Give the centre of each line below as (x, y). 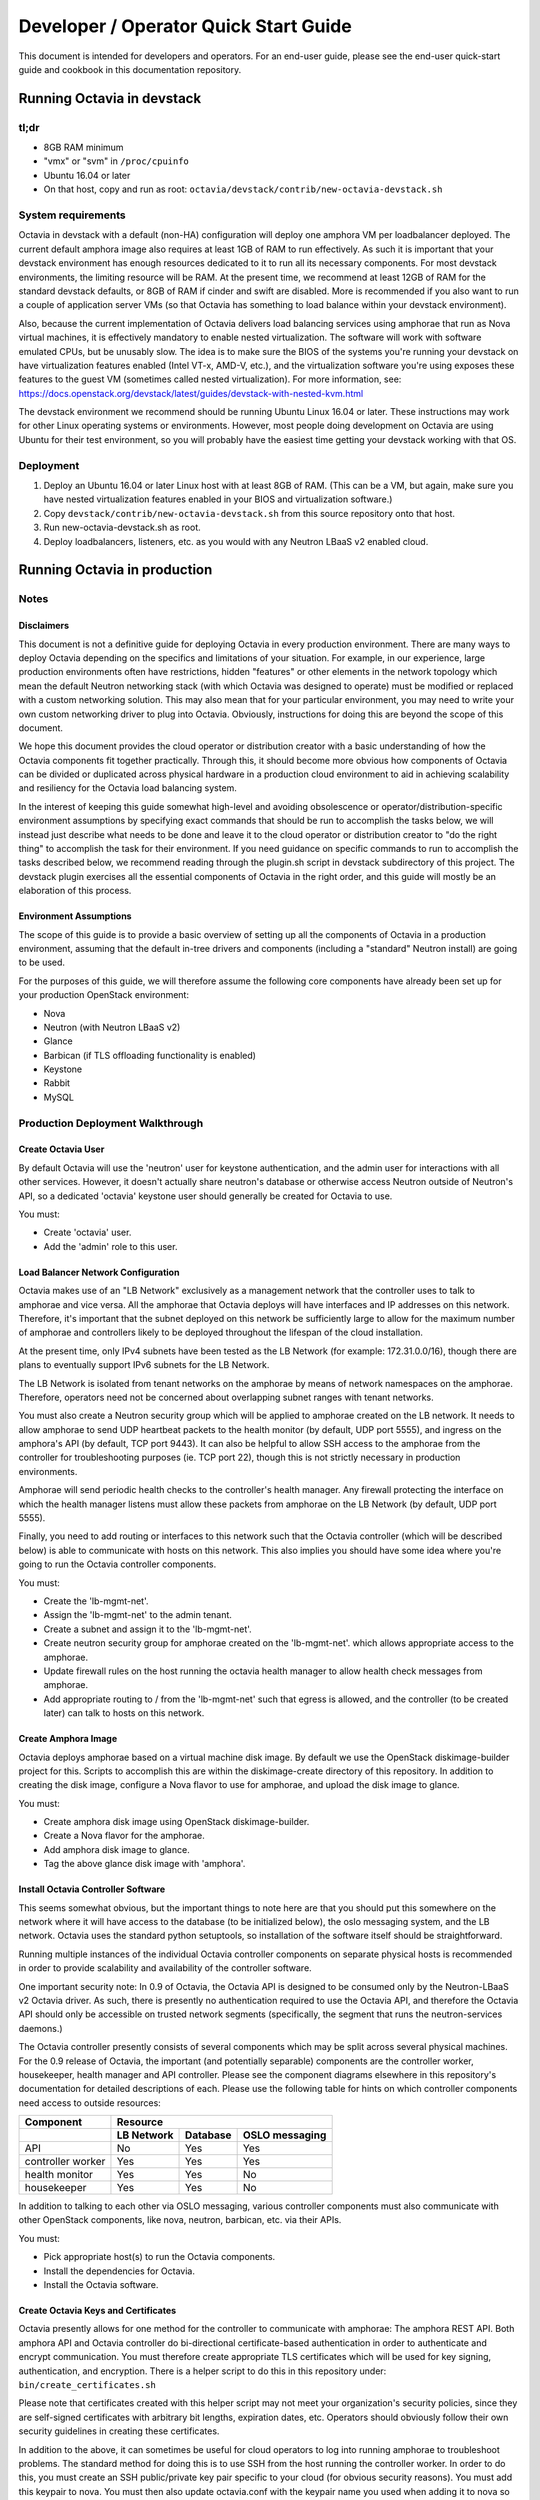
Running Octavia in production (115, 570)
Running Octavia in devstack (110, 98)
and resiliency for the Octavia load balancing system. (127, 788)
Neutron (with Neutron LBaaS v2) (112, 1027)
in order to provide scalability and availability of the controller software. (165, 1968)
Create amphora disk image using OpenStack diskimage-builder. (176, 1822)
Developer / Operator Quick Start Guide (185, 26)
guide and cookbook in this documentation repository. (130, 69)
